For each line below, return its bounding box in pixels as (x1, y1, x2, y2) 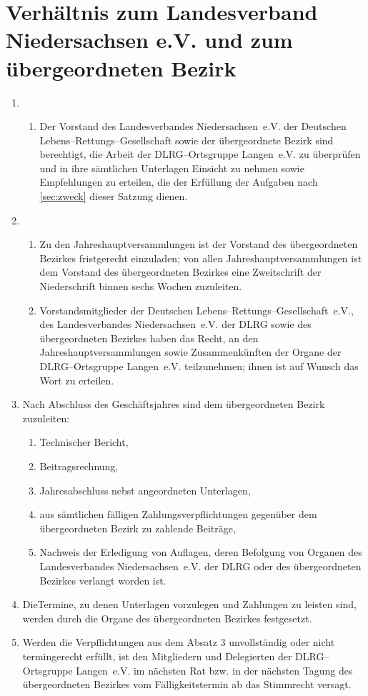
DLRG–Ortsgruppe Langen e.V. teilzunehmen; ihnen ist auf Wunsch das (39, 359, 359, 373)
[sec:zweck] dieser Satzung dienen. (39, 189, 188, 204)
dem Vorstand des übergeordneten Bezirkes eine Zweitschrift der (39, 264, 322, 279)
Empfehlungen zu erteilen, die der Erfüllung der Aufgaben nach (39, 174, 318, 189)
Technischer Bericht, (39, 434, 129, 449)
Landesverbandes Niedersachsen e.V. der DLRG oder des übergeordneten (39, 558, 362, 573)
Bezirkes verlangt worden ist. (39, 572, 166, 587)
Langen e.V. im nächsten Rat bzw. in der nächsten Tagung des (76, 662, 353, 677)
